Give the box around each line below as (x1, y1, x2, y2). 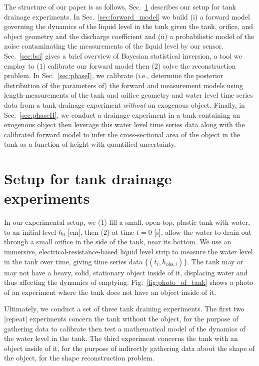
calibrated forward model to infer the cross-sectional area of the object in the (4, 129, 240, 139)
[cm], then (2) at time (67, 226, 134, 237)
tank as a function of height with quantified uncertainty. (4, 139, 176, 149)
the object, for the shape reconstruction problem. (4, 352, 154, 363)
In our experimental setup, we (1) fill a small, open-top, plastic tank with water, (4, 217, 250, 227)
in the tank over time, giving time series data (4, 256, 142, 266)
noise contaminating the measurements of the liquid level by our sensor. (4, 41, 224, 51)
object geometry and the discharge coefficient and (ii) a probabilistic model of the (4, 31, 254, 41)
